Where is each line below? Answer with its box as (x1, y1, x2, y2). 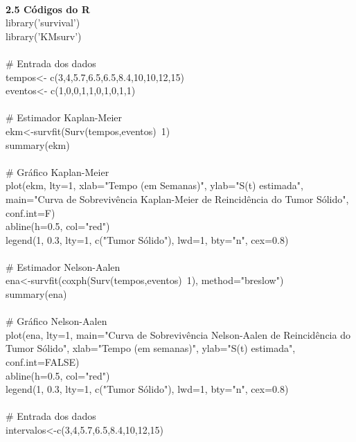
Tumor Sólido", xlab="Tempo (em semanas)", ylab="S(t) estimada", (6, 341, 296, 355)
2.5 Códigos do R (6, 1, 90, 16)
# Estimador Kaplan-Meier (6, 110, 122, 125)
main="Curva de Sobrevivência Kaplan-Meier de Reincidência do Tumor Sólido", (6, 191, 349, 206)
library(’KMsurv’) (6, 28, 82, 43)
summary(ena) (6, 287, 67, 301)
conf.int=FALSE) (6, 355, 80, 369)
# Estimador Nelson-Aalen (6, 259, 121, 274)
